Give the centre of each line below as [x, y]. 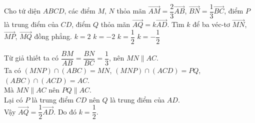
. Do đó [65, 111]
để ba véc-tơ [211, 24]
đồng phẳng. [53, 36]
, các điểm [80, 11]
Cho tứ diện [22, 11]
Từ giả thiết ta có [31, 58]
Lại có [13, 99]
